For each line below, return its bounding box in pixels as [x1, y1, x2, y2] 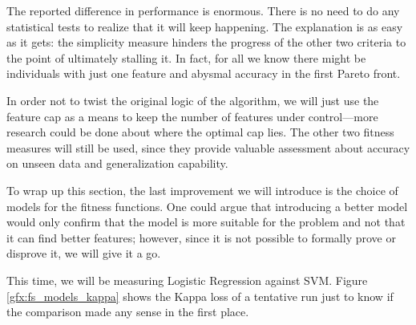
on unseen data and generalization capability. [6, 155, 228, 172]
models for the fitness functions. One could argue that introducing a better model [6, 197, 408, 214]
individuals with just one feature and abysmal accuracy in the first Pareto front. [6, 65, 401, 82]
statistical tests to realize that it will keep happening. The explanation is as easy [6, 18, 403, 35]
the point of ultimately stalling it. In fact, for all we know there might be [6, 49, 366, 66]
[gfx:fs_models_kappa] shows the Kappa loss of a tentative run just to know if [6, 287, 394, 304]
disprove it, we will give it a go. [6, 245, 161, 262]
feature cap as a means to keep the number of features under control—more [6, 108, 378, 124]
